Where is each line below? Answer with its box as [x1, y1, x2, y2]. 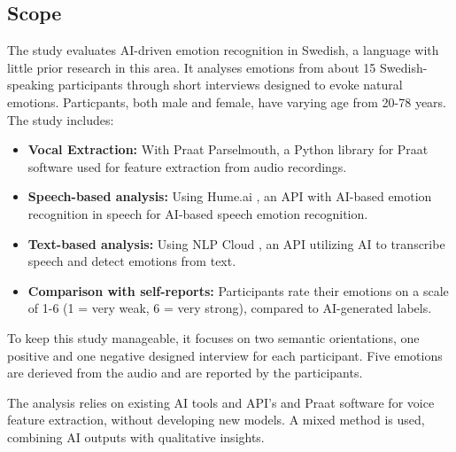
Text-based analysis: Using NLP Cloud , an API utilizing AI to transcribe [27, 234, 445, 253]
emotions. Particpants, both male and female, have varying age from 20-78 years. [7, 92, 447, 111]
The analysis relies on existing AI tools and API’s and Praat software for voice [7, 393, 435, 411]
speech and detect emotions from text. [27, 252, 236, 270]
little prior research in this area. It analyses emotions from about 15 [7, 58, 376, 76]
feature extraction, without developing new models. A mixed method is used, [7, 410, 425, 429]
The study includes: [7, 110, 114, 129]
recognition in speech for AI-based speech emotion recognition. [27, 204, 368, 222]
